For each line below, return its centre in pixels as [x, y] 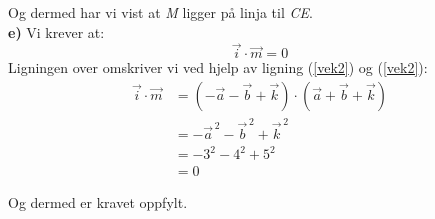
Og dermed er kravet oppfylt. [98, 202]
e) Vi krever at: [56, 31]
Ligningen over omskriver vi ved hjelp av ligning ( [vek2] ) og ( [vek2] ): [218, 67]
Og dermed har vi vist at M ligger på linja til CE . [160, 12]
